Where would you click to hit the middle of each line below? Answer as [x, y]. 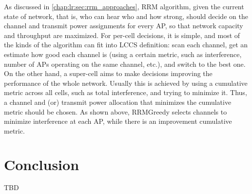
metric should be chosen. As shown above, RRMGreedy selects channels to [116, 111]
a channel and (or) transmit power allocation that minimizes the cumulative [118, 102]
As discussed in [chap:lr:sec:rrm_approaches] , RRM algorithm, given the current [124, 6]
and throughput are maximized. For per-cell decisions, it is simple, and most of [122, 35]
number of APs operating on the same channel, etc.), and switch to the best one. [125, 64]
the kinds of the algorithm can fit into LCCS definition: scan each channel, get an [126, 45]
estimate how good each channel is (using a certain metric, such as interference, [123, 54]
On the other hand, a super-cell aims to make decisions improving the [108, 73]
